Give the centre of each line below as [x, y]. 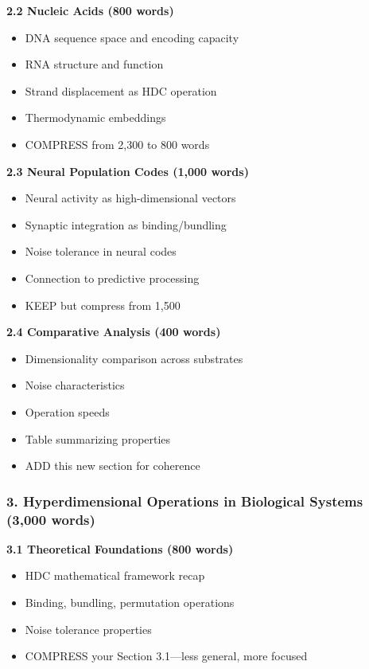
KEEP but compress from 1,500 [103, 305]
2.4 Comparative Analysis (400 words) [114, 332]
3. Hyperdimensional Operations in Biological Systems [185, 501]
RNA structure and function [94, 64]
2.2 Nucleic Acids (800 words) [90, 10]
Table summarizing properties [98, 438]
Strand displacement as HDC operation [121, 90]
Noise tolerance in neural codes [101, 251]
